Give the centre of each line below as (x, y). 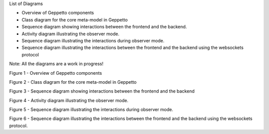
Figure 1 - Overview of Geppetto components (56, 73)
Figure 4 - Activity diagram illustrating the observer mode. (69, 100)
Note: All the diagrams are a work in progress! (56, 64)
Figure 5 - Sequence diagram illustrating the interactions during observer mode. (91, 110)
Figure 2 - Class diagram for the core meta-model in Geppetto (73, 82)
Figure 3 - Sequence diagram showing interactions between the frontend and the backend (102, 91)
